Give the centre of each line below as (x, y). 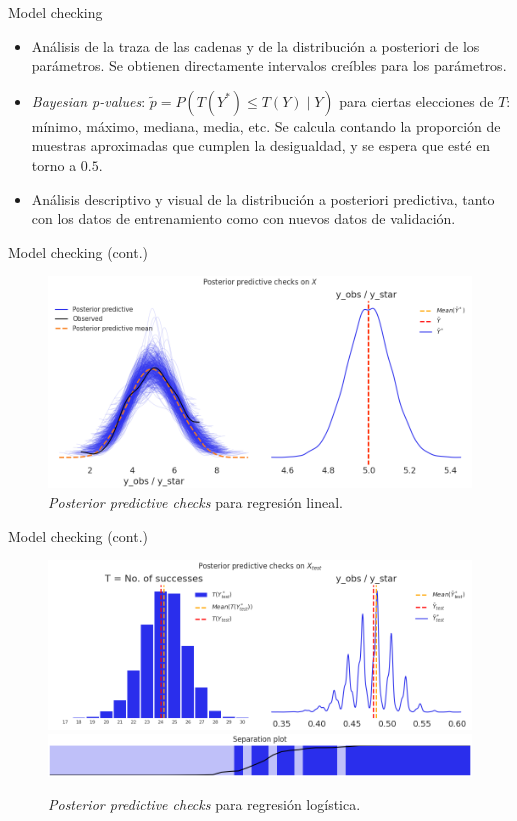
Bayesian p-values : (88, 100)
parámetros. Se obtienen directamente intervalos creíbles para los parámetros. (269, 65)
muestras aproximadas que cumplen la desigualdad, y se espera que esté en (261, 145)
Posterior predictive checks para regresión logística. (204, 804)
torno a (54, 164)
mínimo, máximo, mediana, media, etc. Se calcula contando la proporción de (266, 125)
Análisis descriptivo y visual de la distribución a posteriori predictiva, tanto (263, 198)
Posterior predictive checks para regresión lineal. (195, 501)
